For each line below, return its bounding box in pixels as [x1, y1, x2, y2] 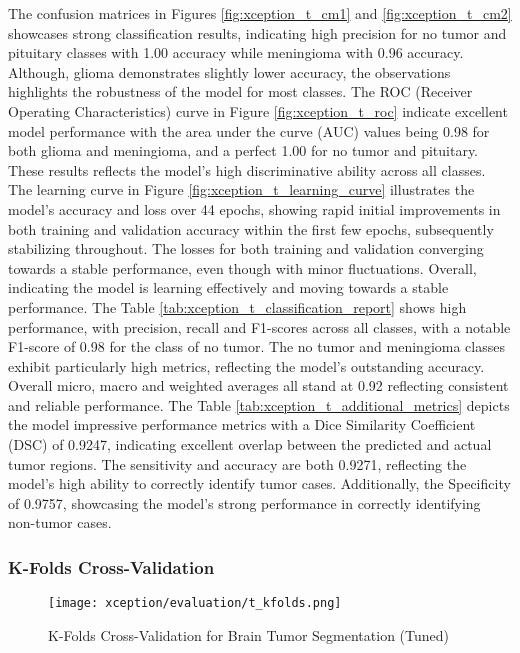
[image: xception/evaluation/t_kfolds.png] [48, 596, 342, 611]
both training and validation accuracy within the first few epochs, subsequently [8, 218, 494, 239]
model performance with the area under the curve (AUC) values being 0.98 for [8, 120, 490, 141]
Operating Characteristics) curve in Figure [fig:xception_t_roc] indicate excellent [8, 100, 508, 121]
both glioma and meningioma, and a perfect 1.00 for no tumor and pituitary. [8, 140, 479, 161]
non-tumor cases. [8, 512, 112, 533]
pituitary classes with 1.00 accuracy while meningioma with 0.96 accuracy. [8, 42, 464, 63]
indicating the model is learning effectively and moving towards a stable [8, 277, 449, 298]
